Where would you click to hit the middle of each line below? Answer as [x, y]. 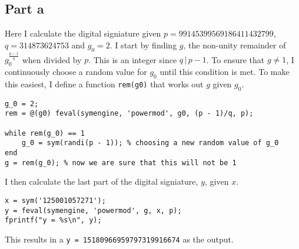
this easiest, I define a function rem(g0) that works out [104, 84]
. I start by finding [143, 45]
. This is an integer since [133, 59]
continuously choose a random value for [76, 72]
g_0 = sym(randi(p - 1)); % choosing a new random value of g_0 [150, 143]
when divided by [52, 59]
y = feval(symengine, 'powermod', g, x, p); [93, 210]
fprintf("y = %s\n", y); [53, 220]
